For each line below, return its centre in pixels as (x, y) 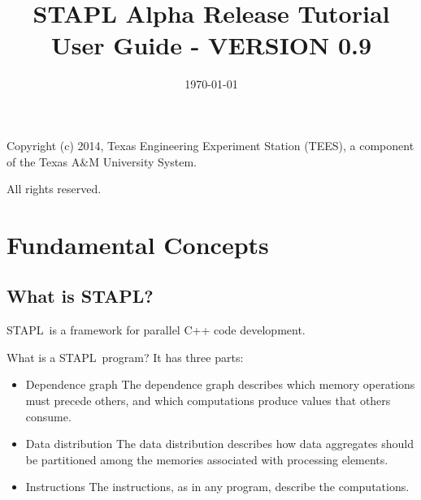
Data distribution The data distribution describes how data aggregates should (220, 444)
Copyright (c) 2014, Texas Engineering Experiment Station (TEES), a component (210, 145)
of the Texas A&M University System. (102, 161)
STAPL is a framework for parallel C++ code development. (156, 330)
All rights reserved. (54, 189)
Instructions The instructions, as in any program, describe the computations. (217, 487)
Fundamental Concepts (138, 244)
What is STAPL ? (80, 296)
